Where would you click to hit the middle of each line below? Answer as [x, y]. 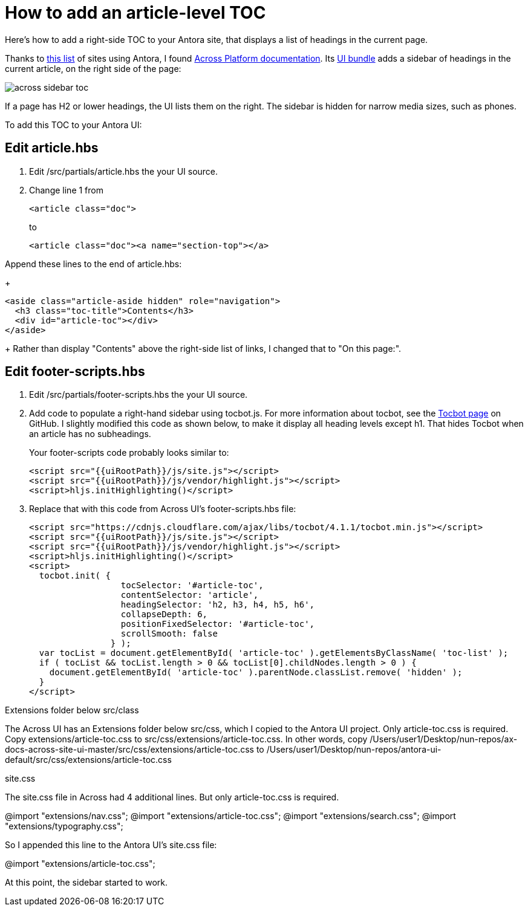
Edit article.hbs [52, 148]
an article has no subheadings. [90, 434]
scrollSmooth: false [169, 634]
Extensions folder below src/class [72, 710]
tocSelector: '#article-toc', [192, 585]
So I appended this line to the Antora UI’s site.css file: [111, 845]
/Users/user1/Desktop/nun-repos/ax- [444, 739]
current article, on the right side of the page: [93, 68]
